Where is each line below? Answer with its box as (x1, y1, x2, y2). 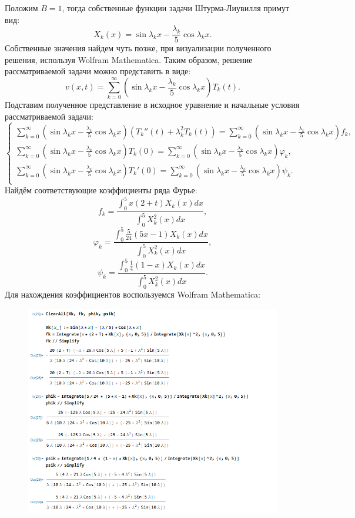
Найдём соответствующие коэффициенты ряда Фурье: (5, 184, 197, 196)
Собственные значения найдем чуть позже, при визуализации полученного (5, 42, 272, 54)
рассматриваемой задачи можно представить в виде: (5, 65, 191, 77)
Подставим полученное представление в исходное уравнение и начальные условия (5, 98, 300, 111)
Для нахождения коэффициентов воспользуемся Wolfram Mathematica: (5, 288, 261, 301)
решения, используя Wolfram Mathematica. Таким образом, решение (5, 53, 253, 65)
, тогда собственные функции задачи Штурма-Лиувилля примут (62, 2, 290, 14)
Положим (5, 2, 38, 14)
